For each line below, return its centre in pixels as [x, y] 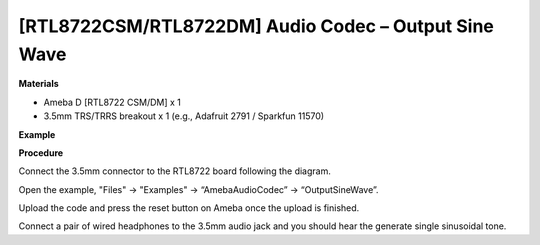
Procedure [41, 152]
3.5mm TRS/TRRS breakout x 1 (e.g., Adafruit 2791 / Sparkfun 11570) [184, 116]
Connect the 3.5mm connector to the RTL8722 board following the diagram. [175, 171]
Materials [38, 84]
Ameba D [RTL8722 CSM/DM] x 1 [112, 102]
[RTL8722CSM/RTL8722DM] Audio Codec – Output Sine [256, 26]
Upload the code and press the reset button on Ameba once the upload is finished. [189, 208]
